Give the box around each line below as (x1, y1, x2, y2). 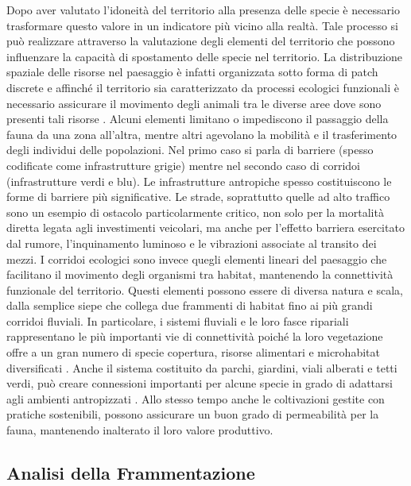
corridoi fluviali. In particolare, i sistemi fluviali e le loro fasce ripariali (6, 312, 349, 329)
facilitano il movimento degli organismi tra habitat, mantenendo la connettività (6, 266, 394, 283)
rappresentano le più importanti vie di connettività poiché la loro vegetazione (6, 328, 383, 345)
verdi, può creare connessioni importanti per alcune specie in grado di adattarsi (6, 375, 393, 391)
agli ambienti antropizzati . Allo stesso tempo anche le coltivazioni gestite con (6, 390, 385, 407)
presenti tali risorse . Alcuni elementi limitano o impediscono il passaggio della (6, 110, 389, 127)
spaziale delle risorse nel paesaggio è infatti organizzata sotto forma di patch (6, 64, 378, 80)
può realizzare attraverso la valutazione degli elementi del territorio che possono (6, 33, 395, 49)
